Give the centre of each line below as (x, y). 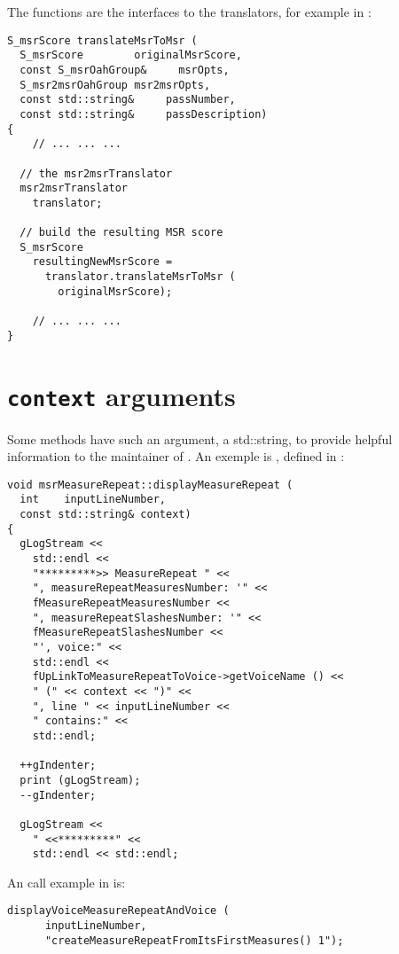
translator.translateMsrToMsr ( (140, 277)
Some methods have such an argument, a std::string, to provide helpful (200, 438)
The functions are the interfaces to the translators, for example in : (189, 12)
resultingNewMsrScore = (102, 262)
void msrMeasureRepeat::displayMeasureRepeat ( (150, 485)
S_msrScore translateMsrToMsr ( (102, 40)
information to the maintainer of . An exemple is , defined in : (176, 456)
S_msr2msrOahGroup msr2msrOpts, (115, 85)
